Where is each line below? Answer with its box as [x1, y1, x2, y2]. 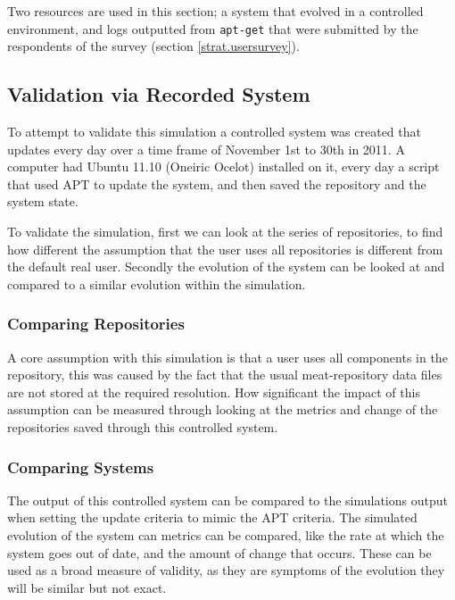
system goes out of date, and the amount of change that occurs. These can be [7, 543, 432, 562]
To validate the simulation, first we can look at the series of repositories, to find [7, 222, 443, 241]
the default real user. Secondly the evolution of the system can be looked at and [7, 257, 445, 276]
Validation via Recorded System [7, 80, 310, 108]
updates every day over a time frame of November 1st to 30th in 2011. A [7, 139, 405, 158]
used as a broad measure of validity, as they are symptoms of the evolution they [7, 561, 445, 579]
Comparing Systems [7, 455, 154, 478]
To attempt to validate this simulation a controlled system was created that [7, 122, 421, 141]
